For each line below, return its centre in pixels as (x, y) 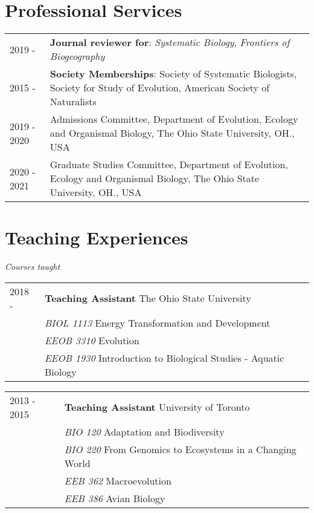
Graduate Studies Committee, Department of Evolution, (169, 165)
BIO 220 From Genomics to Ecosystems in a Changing (180, 449)
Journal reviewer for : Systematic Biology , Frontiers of (170, 42)
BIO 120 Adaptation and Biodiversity (144, 431)
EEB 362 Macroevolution (118, 480)
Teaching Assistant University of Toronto (157, 407)
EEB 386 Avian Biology (115, 498)
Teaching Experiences (97, 237)
